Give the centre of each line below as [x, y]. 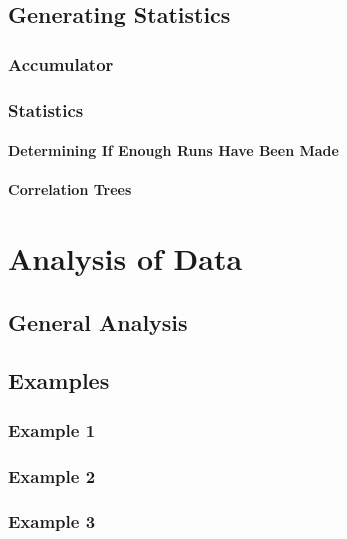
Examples [59, 380]
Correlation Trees [70, 189]
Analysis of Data [125, 258]
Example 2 [52, 475]
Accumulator [61, 63]
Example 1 [52, 429]
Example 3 [52, 521]
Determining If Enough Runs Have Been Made [173, 150]
